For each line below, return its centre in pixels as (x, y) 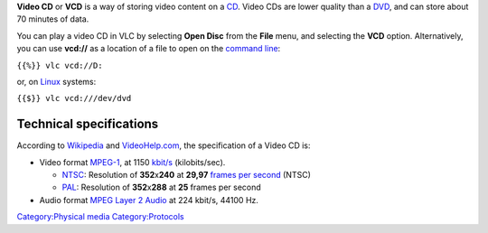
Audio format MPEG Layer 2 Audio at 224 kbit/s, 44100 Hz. (149, 200)
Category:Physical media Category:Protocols (100, 217)
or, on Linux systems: (56, 81)
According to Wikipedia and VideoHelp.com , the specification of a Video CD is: (164, 145)
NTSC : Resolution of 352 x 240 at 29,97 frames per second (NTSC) (187, 175)
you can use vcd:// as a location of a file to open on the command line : (149, 49)
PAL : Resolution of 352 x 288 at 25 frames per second (161, 187)
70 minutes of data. (53, 19)
